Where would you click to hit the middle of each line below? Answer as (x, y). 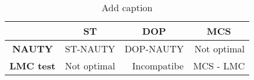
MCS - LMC (219, 66)
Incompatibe (158, 66)
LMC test (32, 66)
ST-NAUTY (90, 49)
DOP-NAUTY (154, 49)
